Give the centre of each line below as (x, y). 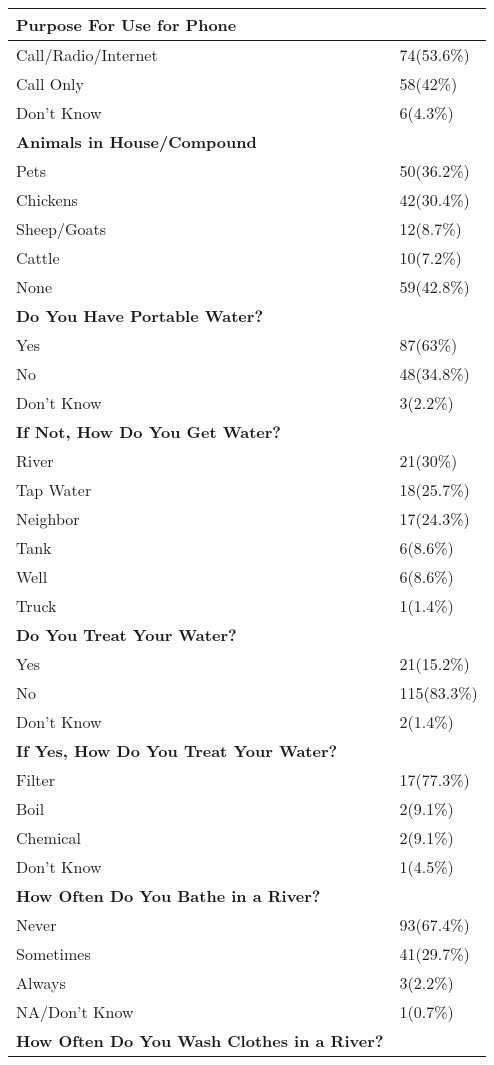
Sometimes (53, 953)
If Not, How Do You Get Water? (149, 431)
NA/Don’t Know (75, 1011)
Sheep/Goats (61, 228)
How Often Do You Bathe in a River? (168, 895)
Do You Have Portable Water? (140, 315)
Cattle (38, 257)
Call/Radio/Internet (87, 54)
